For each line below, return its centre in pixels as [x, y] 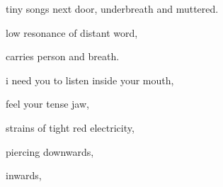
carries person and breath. [63, 56]
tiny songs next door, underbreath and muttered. [112, 8]
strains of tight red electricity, [70, 127]
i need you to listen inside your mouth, [90, 80]
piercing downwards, [50, 151]
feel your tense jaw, [47, 104]
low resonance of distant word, [72, 32]
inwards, [24, 175]
